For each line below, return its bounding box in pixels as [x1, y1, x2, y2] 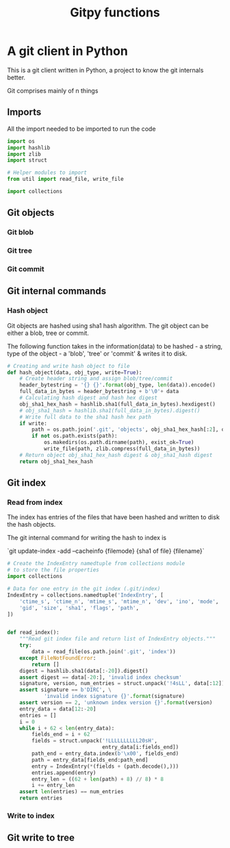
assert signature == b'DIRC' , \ [19, 686, 112, 693]
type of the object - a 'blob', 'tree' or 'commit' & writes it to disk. [7, 349, 188, 358]
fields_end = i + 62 [31, 731, 90, 738]
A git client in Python [7, 43, 128, 59]
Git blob [7, 227, 34, 237]
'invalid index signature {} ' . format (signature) [43, 693, 186, 700]
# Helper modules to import [7, 169, 88, 176]
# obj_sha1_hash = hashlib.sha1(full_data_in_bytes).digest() [19, 407, 201, 414]
